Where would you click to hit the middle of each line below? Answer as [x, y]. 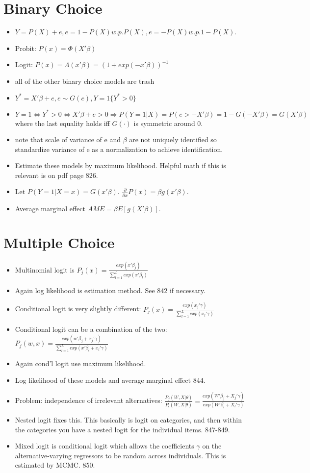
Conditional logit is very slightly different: [78, 309]
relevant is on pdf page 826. [56, 175]
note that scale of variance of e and [68, 139]
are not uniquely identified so [173, 139]
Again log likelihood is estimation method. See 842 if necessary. [110, 290]
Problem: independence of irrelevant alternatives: [89, 400]
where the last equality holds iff [62, 123]
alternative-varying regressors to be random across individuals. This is [120, 455]
